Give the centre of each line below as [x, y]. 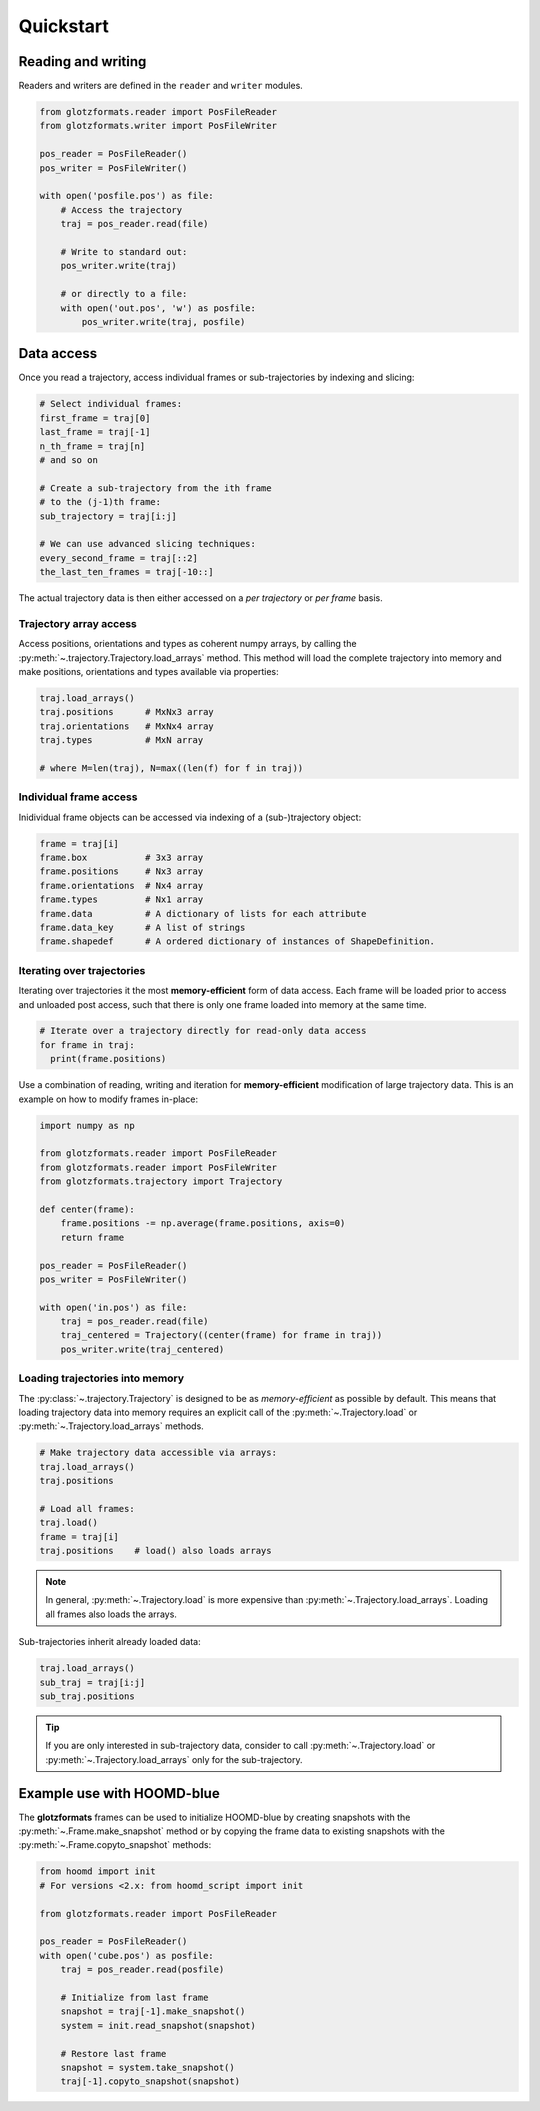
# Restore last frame [113, 2053]
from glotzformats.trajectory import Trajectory [161, 1181]
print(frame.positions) [108, 1059]
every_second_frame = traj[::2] [119, 558]
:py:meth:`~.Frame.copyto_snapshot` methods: [115, 1845]
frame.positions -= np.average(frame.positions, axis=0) [203, 1223]
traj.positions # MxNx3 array [126, 712]
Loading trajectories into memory [101, 1378]
